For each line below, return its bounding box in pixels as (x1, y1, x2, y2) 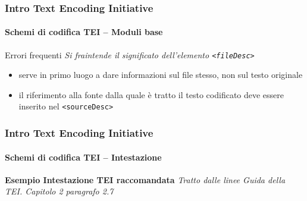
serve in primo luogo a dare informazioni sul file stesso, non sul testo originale (18, 68, 303, 81)
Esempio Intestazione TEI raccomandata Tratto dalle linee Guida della (5, 173, 286, 186)
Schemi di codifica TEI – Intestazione (5, 150, 162, 163)
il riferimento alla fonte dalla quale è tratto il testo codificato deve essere (18, 88, 284, 100)
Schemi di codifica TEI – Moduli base (5, 26, 163, 38)
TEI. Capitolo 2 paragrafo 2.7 (5, 185, 114, 197)
